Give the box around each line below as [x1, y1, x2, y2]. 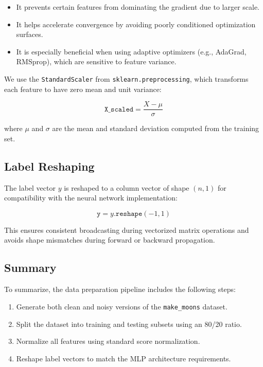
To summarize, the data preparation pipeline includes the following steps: [4, 284, 236, 295]
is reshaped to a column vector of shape [64, 182, 189, 193]
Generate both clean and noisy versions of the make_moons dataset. [16, 301, 227, 311]
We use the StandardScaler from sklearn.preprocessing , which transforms [4, 73, 249, 84]
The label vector [4, 182, 56, 193]
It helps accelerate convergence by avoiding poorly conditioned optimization [16, 19, 256, 29]
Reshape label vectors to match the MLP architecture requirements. [16, 353, 231, 363]
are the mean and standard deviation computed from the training [52, 123, 259, 134]
